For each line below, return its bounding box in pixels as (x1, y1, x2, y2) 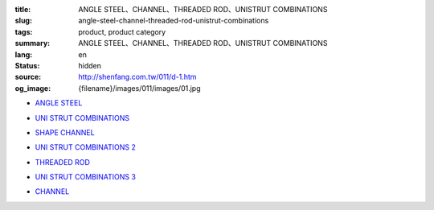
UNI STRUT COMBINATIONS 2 (35, 142, 137, 152)
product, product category (78, 27, 166, 36)
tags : (14, 27, 33, 36)
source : (14, 72, 42, 82)
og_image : (14, 83, 51, 93)
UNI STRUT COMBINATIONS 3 (35, 172, 137, 182)
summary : (14, 39, 51, 48)
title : (14, 5, 31, 14)
